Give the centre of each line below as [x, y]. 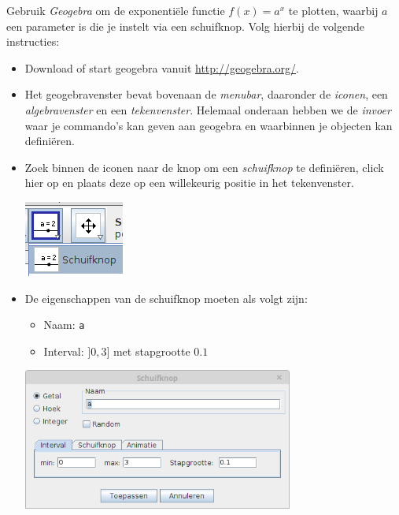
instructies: [33, 41]
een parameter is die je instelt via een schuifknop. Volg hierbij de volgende [185, 26]
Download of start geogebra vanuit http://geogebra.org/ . [162, 67]
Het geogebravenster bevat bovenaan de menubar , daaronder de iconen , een [206, 94]
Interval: [64, 351]
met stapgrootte [151, 351]
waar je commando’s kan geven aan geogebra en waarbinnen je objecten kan [209, 125]
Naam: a [64, 325]
